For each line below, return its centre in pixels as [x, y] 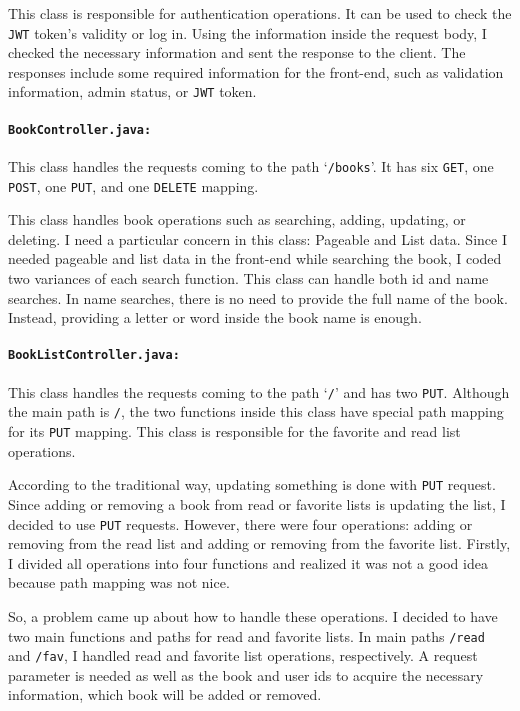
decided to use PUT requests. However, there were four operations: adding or [240, 523]
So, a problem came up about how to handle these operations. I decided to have [253, 615]
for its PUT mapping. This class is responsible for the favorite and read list [234, 431]
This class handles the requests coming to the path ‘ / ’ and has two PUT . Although [259, 391]
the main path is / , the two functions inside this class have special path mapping [256, 411]
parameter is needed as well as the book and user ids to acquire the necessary [246, 674]
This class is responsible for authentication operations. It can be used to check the [260, 13]
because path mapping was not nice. [119, 582]
